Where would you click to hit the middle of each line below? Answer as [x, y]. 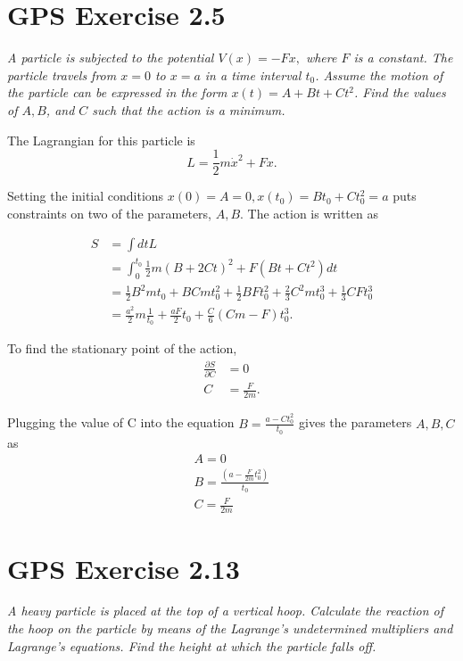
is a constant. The [403, 58]
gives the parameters [356, 422]
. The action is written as [309, 213]
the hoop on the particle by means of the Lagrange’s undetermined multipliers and [230, 628]
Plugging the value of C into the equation [121, 422]
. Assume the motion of [379, 74]
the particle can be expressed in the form [117, 92]
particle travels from [62, 74]
